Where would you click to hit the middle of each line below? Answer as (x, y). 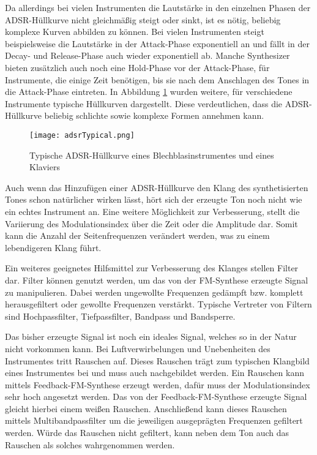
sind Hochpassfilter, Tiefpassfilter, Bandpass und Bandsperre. (120, 316)
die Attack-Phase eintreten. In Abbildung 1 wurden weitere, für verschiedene (149, 92)
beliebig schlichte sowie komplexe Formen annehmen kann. (154, 115)
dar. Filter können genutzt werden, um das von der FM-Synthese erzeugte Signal (157, 280)
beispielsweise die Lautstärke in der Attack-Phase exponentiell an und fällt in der (157, 43)
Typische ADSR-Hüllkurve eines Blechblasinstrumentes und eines (152, 155)
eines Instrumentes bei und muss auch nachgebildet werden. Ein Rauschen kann (155, 373)
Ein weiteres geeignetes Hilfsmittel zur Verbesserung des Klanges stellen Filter (152, 268)
